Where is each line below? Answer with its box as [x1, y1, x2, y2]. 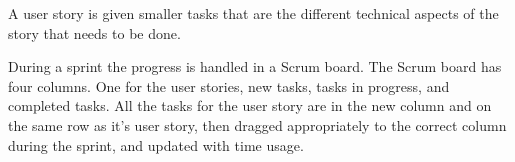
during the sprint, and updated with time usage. [8, 134, 304, 155]
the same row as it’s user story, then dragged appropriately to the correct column [8, 114, 507, 135]
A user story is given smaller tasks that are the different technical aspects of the [8, 3, 499, 23]
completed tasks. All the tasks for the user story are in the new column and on [8, 95, 492, 116]
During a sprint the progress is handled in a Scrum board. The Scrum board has [8, 56, 502, 77]
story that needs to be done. [8, 22, 181, 43]
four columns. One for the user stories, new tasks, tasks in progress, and [8, 75, 450, 96]
